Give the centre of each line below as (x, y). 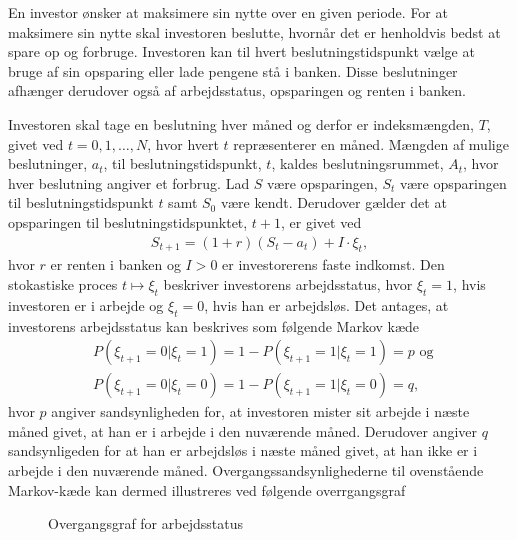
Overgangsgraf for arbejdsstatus (145, 523)
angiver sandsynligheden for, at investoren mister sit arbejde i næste (260, 411)
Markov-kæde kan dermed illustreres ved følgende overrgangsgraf (207, 489)
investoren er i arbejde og (86, 304)
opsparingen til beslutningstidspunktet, (128, 221)
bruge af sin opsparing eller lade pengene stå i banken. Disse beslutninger (233, 70)
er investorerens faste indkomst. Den (333, 264)
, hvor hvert (183, 143)
